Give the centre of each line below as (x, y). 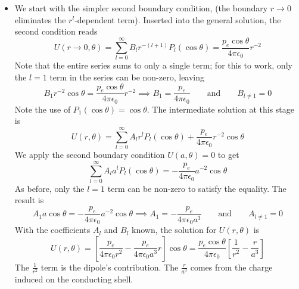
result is (29, 200)
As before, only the (49, 188)
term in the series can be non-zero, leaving (127, 77)
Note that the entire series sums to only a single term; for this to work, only (153, 65)
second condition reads (56, 31)
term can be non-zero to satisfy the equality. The (197, 188)
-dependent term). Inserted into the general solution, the (178, 19)
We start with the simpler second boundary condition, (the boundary (141, 8)
